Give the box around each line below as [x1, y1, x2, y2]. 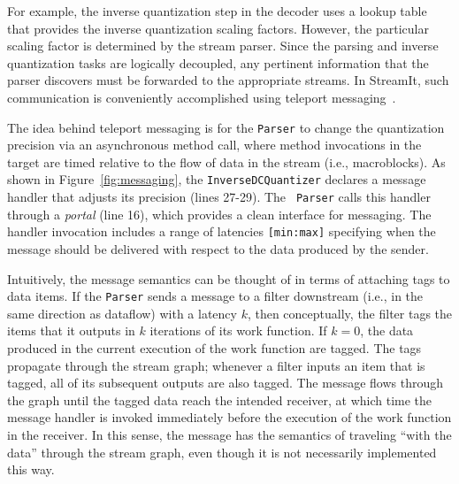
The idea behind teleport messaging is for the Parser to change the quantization [7, 118, 445, 136]
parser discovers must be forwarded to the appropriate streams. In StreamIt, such [7, 71, 449, 89]
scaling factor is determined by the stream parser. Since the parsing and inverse [7, 36, 439, 55]
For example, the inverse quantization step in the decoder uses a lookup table [7, 2, 427, 19]
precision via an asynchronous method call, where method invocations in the [7, 135, 422, 154]
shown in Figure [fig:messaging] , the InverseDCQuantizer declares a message [7, 170, 426, 188]
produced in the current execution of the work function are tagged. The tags [7, 339, 422, 357]
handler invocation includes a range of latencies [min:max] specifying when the [7, 222, 436, 241]
